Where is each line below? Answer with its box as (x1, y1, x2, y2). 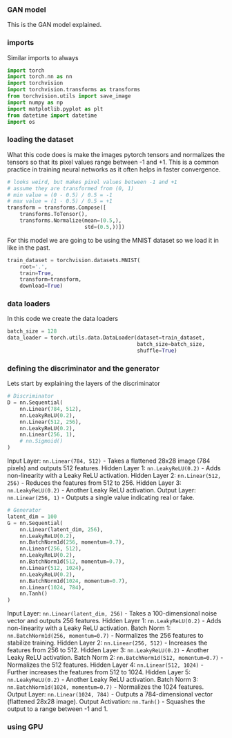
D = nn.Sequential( (7, 399, 64, 406)
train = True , (19, 270, 54, 277)
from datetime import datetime (7, 112, 97, 119)
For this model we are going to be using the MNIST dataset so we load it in (7, 236, 220, 244)
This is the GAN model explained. (7, 21, 102, 29)
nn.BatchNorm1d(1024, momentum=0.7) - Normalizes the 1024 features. (7, 683, 204, 691)
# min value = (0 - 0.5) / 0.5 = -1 (7, 192, 113, 199)
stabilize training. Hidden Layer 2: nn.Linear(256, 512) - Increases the (7, 638, 208, 647)
